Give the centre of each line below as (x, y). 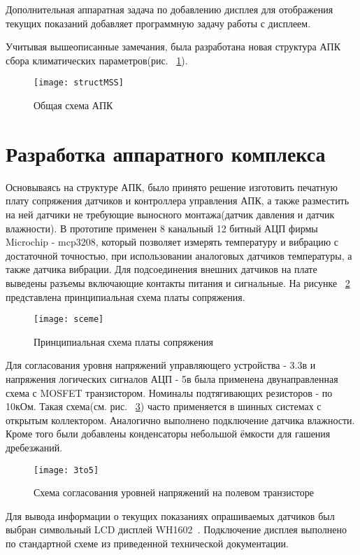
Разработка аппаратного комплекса (166, 153)
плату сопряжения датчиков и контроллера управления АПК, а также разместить (178, 201)
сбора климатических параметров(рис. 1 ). (97, 60)
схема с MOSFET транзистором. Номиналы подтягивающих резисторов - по (169, 392)
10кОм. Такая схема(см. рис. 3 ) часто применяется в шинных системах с (164, 406)
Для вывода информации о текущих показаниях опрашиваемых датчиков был (170, 515)
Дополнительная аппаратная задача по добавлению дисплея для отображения (170, 9)
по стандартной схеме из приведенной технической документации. (147, 543)
